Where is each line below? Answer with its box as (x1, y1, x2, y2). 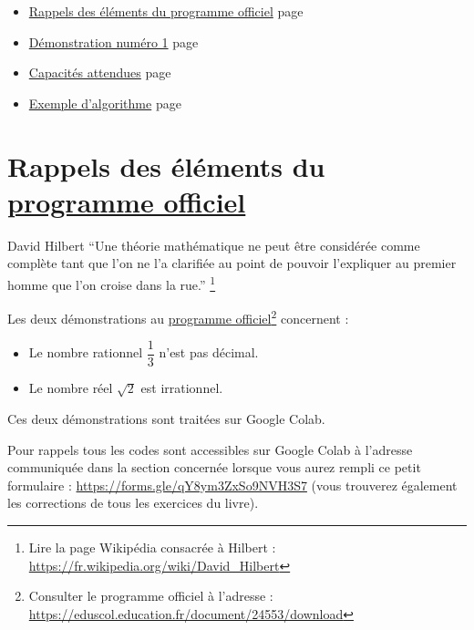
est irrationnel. (140, 378, 223, 398)
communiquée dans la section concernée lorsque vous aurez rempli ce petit (7, 458, 421, 477)
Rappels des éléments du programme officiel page (28, 2, 304, 20)
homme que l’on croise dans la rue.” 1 (7, 272, 216, 294)
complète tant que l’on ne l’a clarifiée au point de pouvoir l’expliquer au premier (7, 253, 457, 273)
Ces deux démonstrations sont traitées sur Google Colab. (7, 409, 325, 429)
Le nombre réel (28, 378, 113, 398)
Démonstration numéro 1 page (28, 32, 199, 51)
